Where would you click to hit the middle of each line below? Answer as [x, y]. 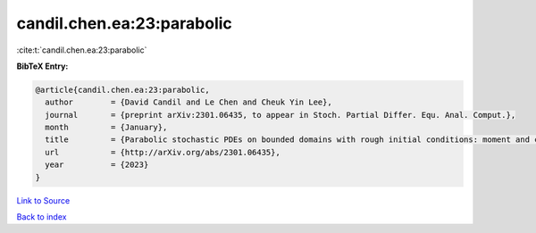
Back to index [42, 217]
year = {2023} [97, 165]
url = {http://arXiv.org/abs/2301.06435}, [163, 152]
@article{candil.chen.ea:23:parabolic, [122, 90]
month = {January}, [106, 128]
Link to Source [43, 200]
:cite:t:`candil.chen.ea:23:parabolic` [82, 50]
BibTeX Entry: [42, 66]
